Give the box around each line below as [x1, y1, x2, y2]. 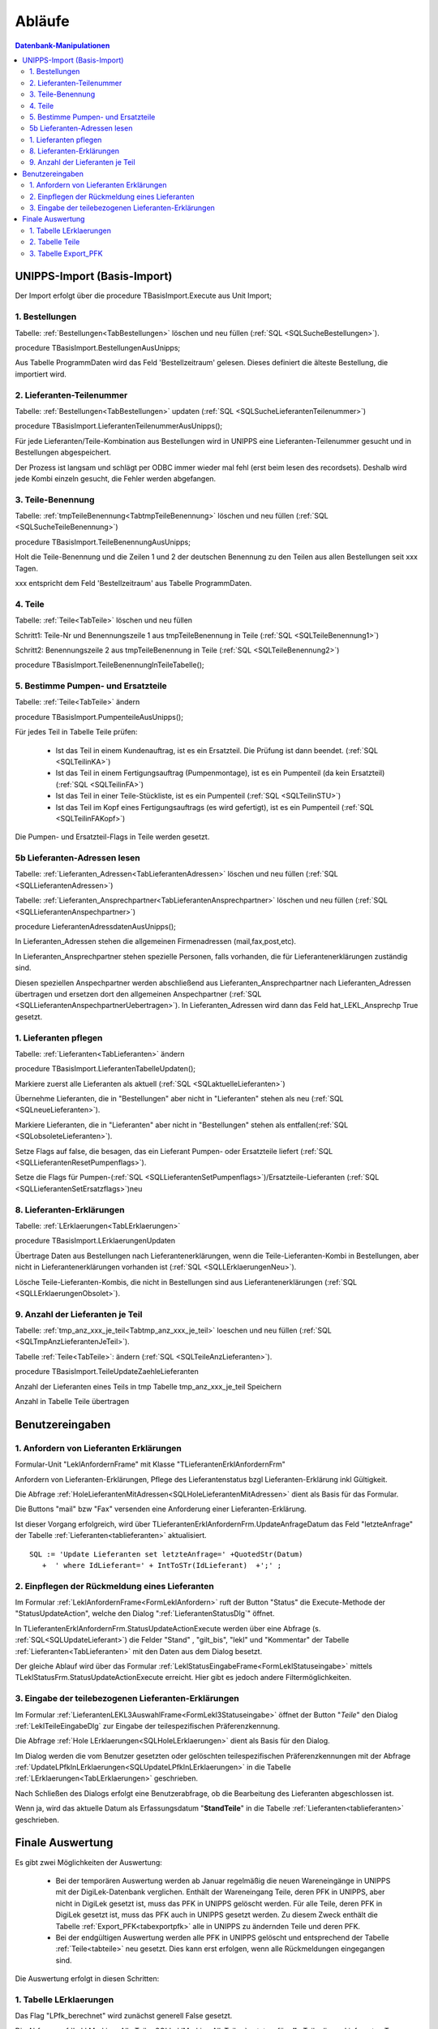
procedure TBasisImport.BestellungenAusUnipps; [15, 343, 181, 353]
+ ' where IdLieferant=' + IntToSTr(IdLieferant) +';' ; [41, 1561, 282, 1570]
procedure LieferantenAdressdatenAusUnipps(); [15, 922, 176, 932]
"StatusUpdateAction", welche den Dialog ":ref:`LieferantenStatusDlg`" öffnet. [15, 1609, 275, 1618]
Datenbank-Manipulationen [15, 41, 110, 50]
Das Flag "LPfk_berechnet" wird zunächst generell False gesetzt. [15, 2011, 233, 2021]
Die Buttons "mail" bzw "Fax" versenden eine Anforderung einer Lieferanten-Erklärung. [15, 1504, 307, 1514]
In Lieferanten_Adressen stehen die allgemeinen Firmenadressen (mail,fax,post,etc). [15, 937, 296, 946]
